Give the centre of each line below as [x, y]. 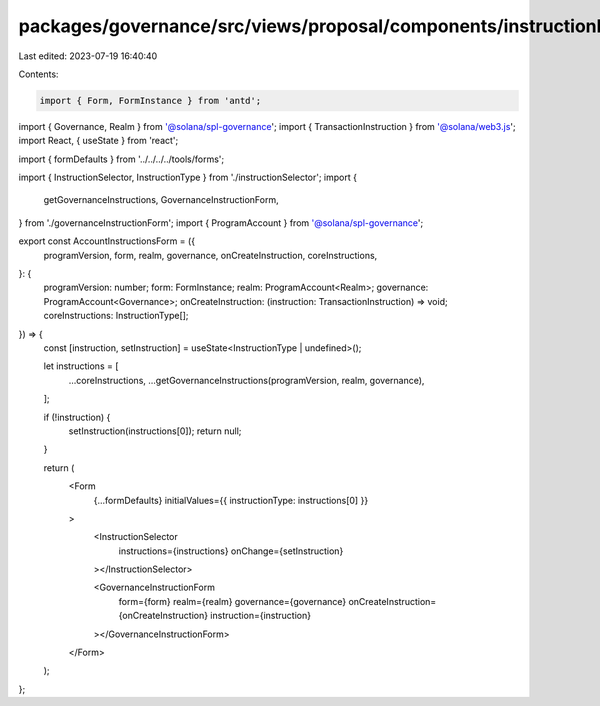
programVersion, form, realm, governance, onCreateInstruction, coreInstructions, [210, 255]
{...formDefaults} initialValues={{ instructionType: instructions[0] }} [231, 500]
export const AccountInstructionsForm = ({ [106, 241]
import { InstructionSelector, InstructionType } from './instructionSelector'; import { [187, 177]
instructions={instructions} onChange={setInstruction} [231, 551]
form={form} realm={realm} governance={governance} [232, 601]
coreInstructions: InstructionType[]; [116, 316]
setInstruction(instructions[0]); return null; [155, 431]
